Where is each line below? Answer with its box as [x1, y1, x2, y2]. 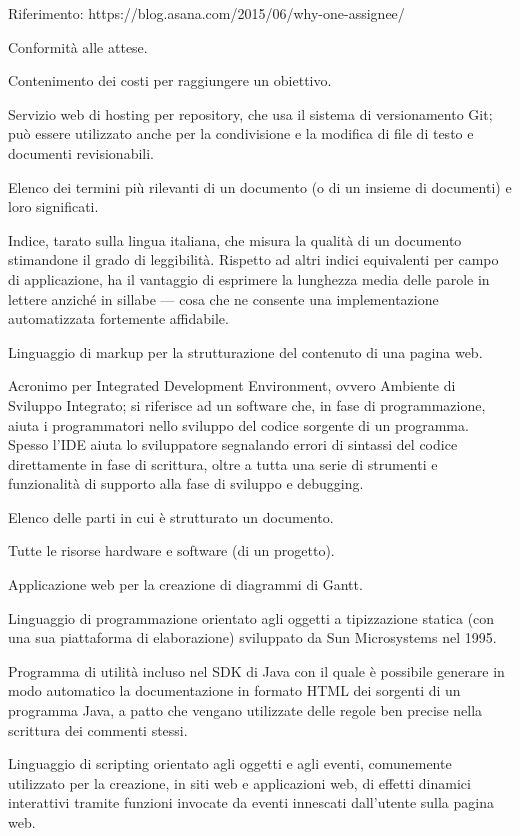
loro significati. [8, 196, 99, 217]
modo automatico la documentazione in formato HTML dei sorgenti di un [8, 680, 461, 701]
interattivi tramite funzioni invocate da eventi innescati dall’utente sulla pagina [8, 792, 494, 813]
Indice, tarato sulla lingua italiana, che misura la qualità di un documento [8, 229, 462, 250]
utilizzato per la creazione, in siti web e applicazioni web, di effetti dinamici [8, 772, 471, 793]
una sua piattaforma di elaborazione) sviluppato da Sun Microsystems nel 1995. [8, 627, 497, 648]
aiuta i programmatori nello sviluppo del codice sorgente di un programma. [8, 414, 469, 435]
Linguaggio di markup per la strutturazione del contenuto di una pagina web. [8, 341, 483, 362]
